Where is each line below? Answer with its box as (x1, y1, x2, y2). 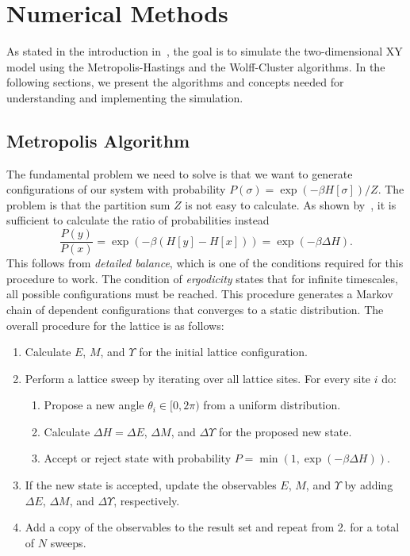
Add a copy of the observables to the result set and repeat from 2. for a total (25, 519, 400, 535)
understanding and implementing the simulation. (6, 89, 243, 105)
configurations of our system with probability (6, 181, 226, 197)
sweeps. (50, 534, 86, 550)
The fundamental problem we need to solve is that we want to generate (6, 165, 353, 182)
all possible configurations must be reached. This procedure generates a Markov (6, 286, 393, 302)
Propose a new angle (44, 397, 144, 413)
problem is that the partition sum (6, 196, 171, 213)
